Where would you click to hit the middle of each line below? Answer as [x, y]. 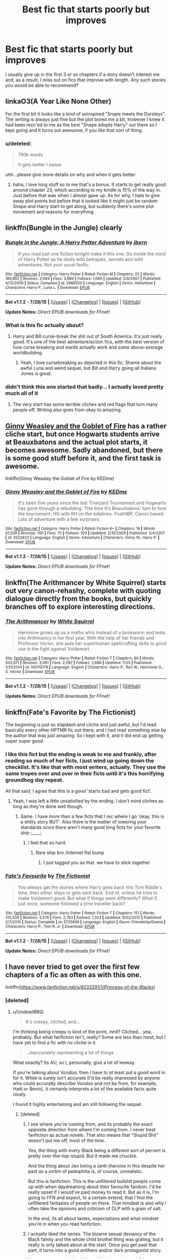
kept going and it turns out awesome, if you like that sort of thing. [74, 130]
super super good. [25, 741]
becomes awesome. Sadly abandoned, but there [84, 450]
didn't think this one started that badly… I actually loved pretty [84, 387]
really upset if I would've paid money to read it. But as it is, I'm [93, 1192]
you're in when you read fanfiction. [65, 1224]
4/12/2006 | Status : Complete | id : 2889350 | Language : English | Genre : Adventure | [80, 283]
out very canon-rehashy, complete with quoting [83, 591]
